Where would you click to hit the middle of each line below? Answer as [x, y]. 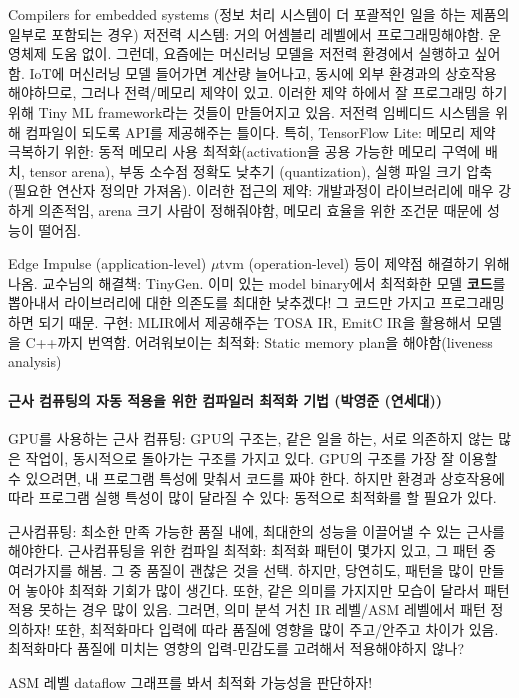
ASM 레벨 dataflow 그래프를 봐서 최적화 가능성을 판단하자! [190, 682]
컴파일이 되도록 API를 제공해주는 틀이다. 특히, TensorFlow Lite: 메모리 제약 [260, 131]
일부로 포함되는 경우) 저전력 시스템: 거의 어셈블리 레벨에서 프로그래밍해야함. [246, 33]
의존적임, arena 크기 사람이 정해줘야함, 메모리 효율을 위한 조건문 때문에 [260, 209]
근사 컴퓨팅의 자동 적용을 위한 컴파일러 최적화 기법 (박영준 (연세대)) [225, 400]
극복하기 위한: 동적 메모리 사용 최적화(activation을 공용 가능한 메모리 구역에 [244, 151]
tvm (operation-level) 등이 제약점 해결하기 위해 [364, 263]
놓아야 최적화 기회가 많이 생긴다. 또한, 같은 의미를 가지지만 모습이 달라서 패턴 [267, 589]
